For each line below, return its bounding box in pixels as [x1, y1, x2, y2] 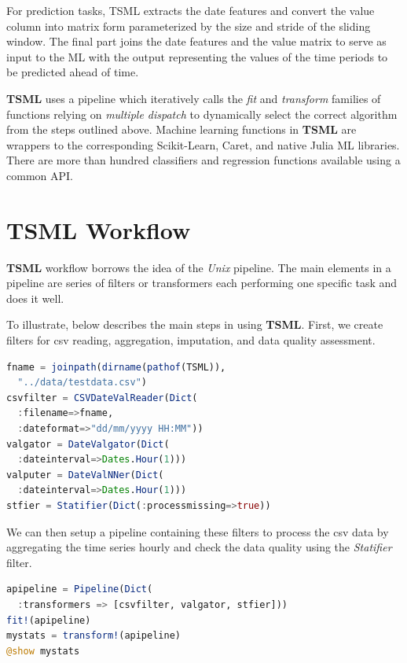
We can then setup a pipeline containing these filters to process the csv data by [6, 523, 389, 540]
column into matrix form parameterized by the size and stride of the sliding [6, 17, 371, 34]
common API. [6, 167, 73, 183]
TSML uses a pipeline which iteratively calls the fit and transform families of [6, 90, 381, 106]
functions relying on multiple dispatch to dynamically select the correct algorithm [6, 105, 398, 122]
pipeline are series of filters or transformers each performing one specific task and [6, 274, 398, 291]
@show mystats [6, 645, 80, 657]
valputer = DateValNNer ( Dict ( [6, 469, 164, 481]
